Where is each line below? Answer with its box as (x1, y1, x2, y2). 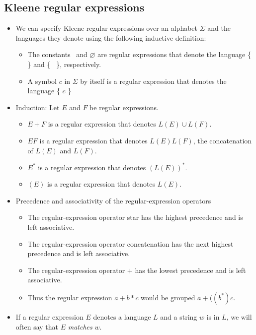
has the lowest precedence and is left (135, 265, 246, 275)
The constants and (27, 49, 87, 60)
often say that (15, 321, 59, 332)
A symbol (27, 75, 57, 86)
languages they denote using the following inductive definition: (15, 32, 206, 43)
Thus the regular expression (27, 292, 112, 302)
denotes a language (93, 311, 151, 322)
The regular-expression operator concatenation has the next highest (27, 238, 234, 249)
